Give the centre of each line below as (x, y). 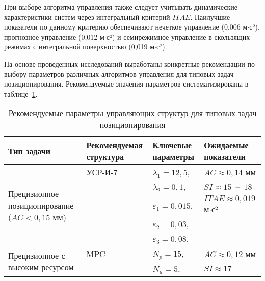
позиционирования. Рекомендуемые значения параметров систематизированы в (126, 84)
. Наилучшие (210, 17)
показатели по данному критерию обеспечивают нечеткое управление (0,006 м (126, 27)
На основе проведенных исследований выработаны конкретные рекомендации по (130, 63)
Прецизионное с (37, 255)
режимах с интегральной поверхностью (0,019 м (79, 47)
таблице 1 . (21, 93)
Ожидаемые (226, 145)
